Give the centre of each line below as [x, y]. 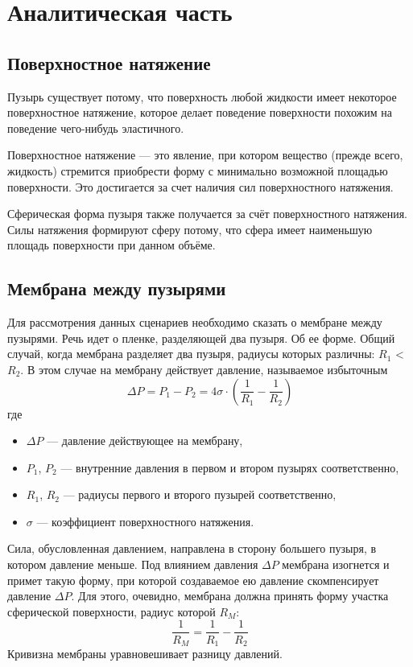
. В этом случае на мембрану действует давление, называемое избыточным [204, 369]
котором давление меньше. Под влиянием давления [133, 564]
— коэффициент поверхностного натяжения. [145, 521]
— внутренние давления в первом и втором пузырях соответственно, [230, 467]
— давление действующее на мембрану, [145, 441]
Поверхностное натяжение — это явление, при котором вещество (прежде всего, [205, 155]
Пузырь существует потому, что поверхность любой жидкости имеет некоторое [202, 96]
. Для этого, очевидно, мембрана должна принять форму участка [230, 596]
